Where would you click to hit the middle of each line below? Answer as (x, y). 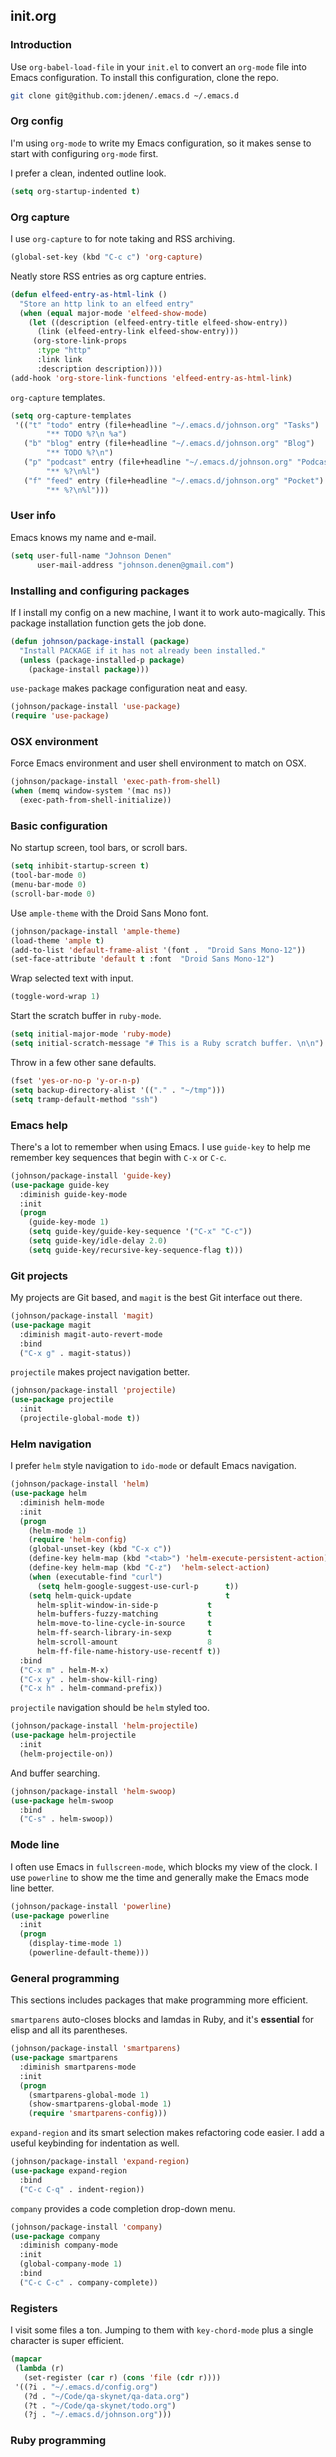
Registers (34, 2308)
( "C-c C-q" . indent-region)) (82, 2189)
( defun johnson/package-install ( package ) (100, 641)
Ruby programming (58, 2441)
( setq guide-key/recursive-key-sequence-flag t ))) (136, 1250)
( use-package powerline (60, 1915)
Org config (37, 121)
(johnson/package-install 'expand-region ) (100, 2162)
